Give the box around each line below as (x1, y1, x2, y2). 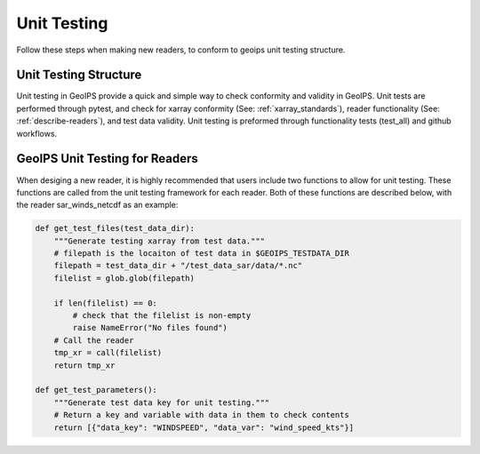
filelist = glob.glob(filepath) (53, 273, 196, 283)
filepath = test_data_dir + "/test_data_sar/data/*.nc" (53, 260, 303, 271)
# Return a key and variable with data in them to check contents (53, 410, 350, 420)
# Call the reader (53, 335, 134, 346)
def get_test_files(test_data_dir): (35, 223, 196, 234)
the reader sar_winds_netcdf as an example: (16, 200, 179, 211)
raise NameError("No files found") (72, 323, 228, 333)
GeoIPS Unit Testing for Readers (16, 151, 199, 166)
